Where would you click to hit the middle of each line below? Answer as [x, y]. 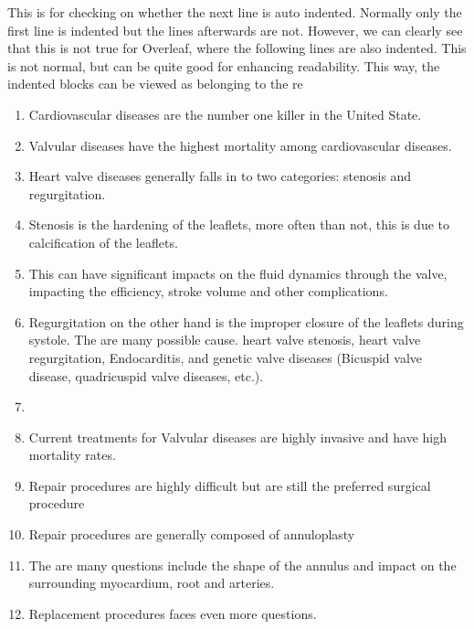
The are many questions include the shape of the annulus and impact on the [242, 565]
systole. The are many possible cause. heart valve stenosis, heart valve [225, 340]
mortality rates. [72, 455]
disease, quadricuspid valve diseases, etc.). [146, 375]
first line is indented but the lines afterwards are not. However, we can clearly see [235, 30]
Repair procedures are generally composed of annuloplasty [192, 534]
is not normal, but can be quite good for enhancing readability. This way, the [224, 65]
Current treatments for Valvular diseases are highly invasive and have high [237, 437]
